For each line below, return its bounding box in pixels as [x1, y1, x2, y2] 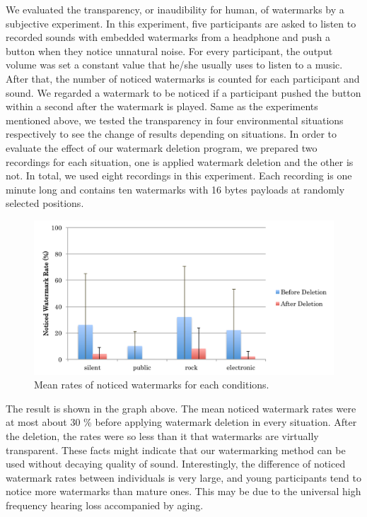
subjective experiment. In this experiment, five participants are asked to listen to [6, 16, 356, 30]
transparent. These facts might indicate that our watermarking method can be [6, 442, 346, 457]
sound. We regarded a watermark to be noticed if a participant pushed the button [6, 85, 361, 100]
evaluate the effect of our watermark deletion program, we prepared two [6, 140, 318, 155]
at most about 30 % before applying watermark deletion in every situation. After [6, 415, 357, 429]
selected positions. [6, 196, 84, 210]
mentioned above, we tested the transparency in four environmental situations [6, 112, 344, 127]
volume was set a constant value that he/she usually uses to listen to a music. [6, 57, 343, 72]
